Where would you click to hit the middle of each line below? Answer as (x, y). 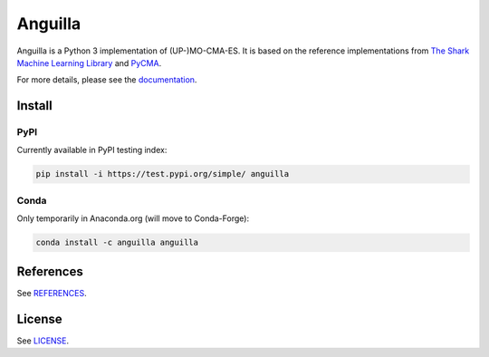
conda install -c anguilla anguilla (117, 243)
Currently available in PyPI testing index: (92, 150)
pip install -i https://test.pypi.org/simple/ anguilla (163, 174)
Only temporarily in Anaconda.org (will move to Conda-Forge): (133, 218)
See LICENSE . (43, 341)
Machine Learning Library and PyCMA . (89, 63)
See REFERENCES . (52, 293)
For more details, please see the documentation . (107, 80)
